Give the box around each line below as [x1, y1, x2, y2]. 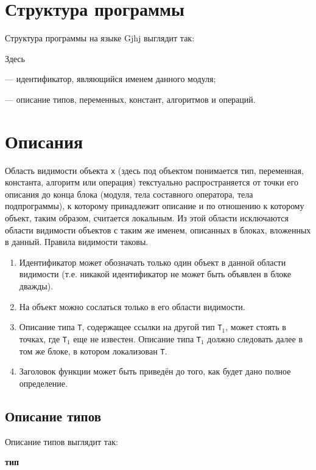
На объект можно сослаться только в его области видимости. [19, 300, 245, 313]
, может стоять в [225, 320, 286, 333]
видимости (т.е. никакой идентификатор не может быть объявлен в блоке [19, 268, 291, 280]
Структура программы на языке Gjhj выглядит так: [5, 32, 195, 44]
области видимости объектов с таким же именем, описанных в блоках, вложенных [5, 223, 311, 236]
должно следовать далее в [207, 332, 303, 345]
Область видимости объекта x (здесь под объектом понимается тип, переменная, [5, 164, 304, 176]
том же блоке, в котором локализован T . [19, 344, 167, 357]
